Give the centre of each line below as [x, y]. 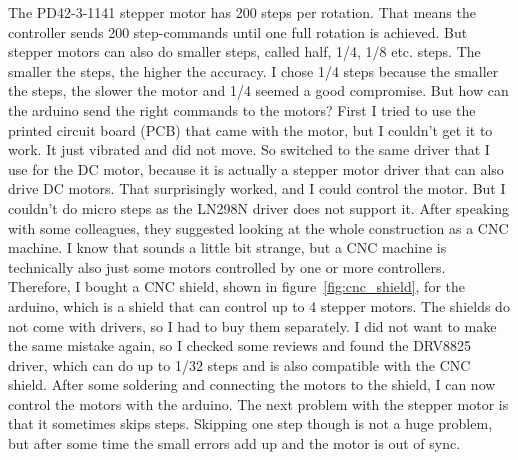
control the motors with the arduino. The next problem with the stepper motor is [258, 403]
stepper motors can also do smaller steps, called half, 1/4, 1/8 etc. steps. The [244, 51]
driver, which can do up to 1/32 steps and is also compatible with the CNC [239, 364]
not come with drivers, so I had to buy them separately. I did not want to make [252, 325]
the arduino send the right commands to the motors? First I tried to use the [242, 109]
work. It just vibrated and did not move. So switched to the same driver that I [249, 149]
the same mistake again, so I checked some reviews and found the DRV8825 [240, 345]
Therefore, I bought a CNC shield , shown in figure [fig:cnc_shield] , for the [236, 286]
